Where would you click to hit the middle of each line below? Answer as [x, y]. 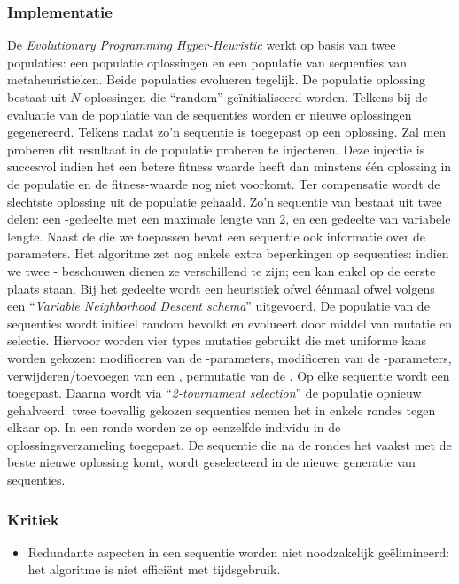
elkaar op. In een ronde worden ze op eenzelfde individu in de [174, 427]
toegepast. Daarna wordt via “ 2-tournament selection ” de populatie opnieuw [214, 393]
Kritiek [33, 519]
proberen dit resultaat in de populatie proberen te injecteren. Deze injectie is [216, 149]
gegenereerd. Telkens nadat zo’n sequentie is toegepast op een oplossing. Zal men [227, 132]
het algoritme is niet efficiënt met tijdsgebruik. [154, 569]
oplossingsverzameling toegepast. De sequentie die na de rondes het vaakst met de [229, 444]
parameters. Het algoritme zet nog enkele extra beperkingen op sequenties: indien [228, 253]
